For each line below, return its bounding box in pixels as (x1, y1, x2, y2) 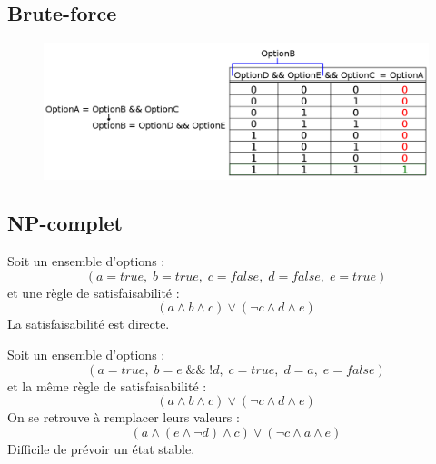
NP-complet (7, 209, 123, 237)
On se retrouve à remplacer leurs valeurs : (7, 408, 240, 427)
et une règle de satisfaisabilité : (7, 282, 180, 301)
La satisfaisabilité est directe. (7, 314, 170, 333)
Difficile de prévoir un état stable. (7, 439, 195, 458)
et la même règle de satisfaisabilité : (7, 376, 207, 395)
